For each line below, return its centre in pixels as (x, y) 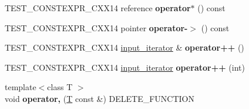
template (21, 87)
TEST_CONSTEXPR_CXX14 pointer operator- (96, 27)
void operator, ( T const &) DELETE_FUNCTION (100, 98)
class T (60, 87)
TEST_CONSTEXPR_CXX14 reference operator (98, 8)
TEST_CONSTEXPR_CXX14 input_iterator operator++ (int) (125, 67)
